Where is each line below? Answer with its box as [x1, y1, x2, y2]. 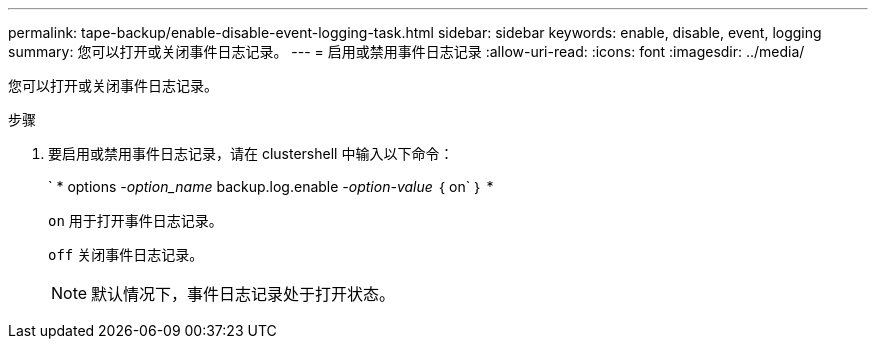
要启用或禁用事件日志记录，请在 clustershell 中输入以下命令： [48, 145, 454, 162]
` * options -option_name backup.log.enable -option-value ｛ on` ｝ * [48, 178, 494, 195]
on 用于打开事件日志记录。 [48, 212, 223, 229]
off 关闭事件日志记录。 [48, 246, 204, 263]
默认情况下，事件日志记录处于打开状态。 [91, 284, 396, 304]
